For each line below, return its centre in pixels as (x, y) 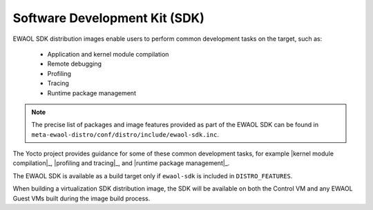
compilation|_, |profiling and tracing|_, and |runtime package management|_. (121, 163)
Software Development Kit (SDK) (109, 18)
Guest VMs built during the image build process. (82, 198)
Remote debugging (75, 64)
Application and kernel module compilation (108, 54)
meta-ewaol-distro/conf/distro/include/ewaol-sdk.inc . (125, 134)
